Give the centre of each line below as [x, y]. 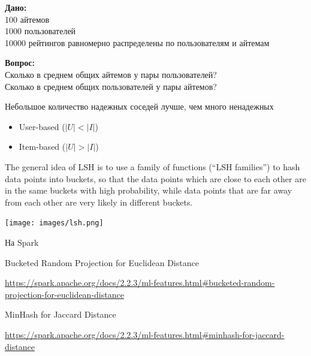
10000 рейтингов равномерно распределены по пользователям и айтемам [137, 42]
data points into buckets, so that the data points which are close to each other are [155, 178]
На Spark [22, 242]
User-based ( [42, 126]
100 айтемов [27, 19]
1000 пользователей [40, 31]
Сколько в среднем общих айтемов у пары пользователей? [111, 74]
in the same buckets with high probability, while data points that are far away [149, 190]
